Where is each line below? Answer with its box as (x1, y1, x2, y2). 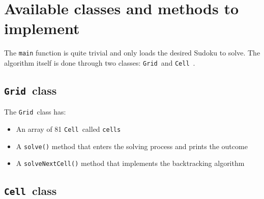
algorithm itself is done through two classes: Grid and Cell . (4, 57, 195, 68)
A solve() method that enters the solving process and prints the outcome (16, 140, 248, 151)
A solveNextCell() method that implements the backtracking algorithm (16, 158, 245, 168)
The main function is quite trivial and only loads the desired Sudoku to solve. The (4, 47, 260, 58)
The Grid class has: (4, 106, 66, 117)
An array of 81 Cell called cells (16, 124, 121, 134)
